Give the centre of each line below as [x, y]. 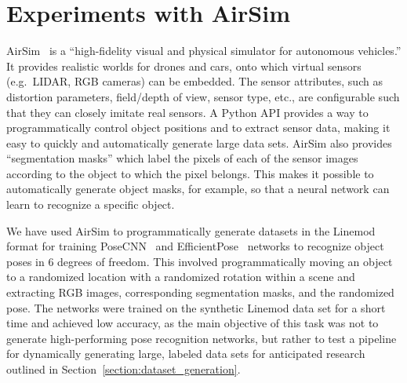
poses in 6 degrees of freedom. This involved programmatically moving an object [200, 261]
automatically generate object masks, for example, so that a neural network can [198, 189]
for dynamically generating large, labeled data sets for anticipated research [186, 354]
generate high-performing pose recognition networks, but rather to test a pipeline [202, 338]
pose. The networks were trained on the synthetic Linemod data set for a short [196, 307]
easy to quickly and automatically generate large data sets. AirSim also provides [199, 142]
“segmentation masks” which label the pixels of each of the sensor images [182, 158]
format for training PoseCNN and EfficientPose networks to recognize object [195, 246]
